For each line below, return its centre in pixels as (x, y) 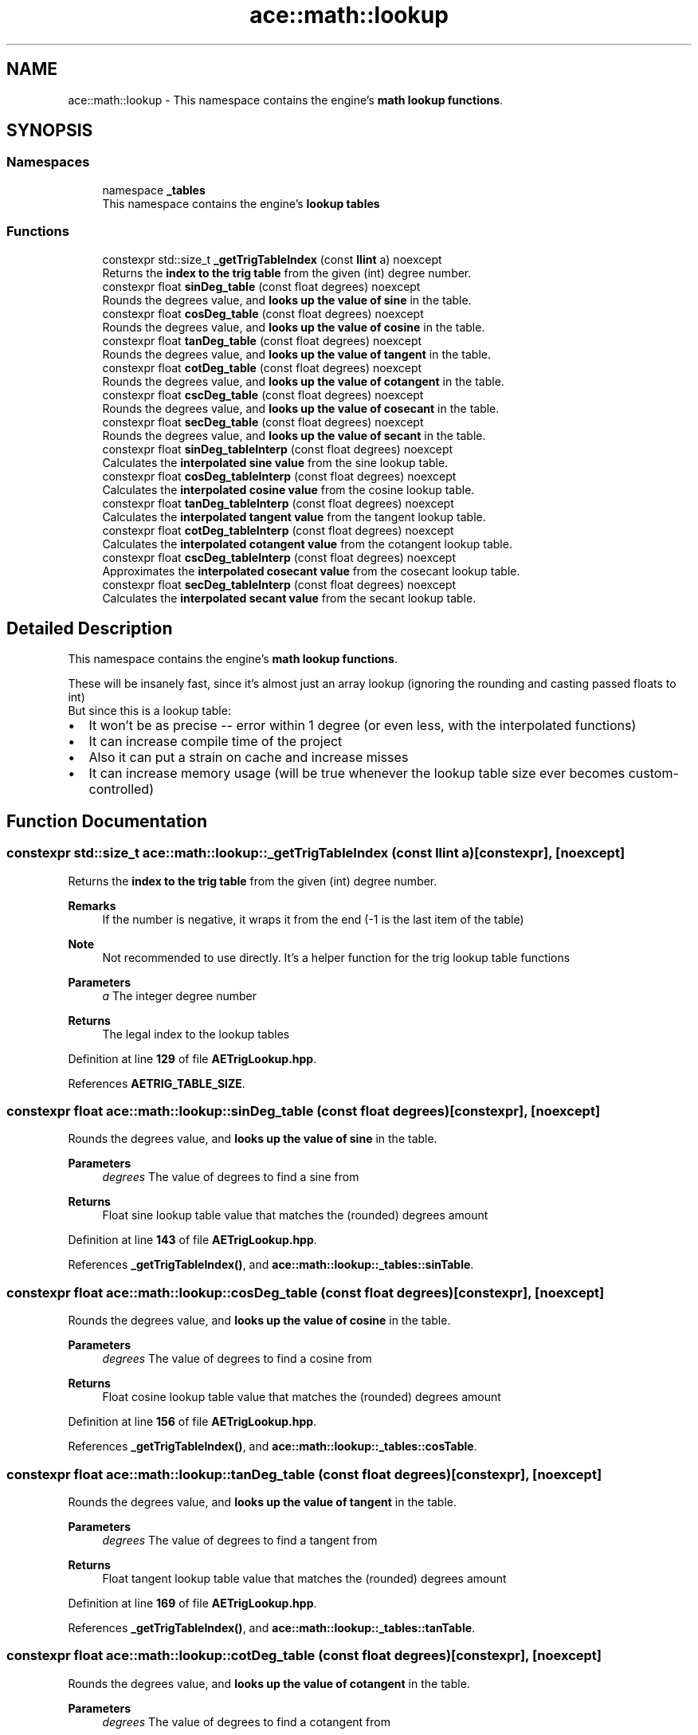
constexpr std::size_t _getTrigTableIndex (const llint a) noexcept (272, 259)
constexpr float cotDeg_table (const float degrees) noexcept (262, 367)
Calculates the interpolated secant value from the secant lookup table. (289, 598)
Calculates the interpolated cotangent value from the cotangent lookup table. (307, 544)
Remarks (92, 905)
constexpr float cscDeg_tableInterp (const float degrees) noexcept (279, 557)
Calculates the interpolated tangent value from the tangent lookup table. (294, 516)
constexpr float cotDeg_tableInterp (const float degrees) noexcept (278, 530)
